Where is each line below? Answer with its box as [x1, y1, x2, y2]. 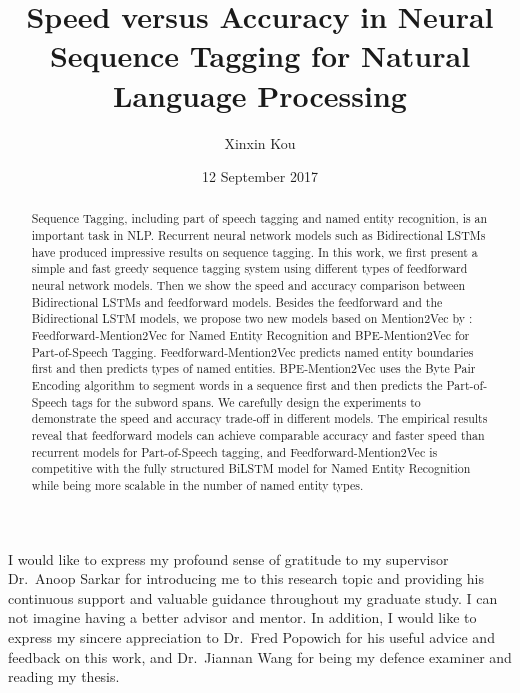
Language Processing [113, 74, 407, 115]
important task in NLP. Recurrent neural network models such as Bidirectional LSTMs [31, 227, 486, 244]
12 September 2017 [202, 166, 318, 187]
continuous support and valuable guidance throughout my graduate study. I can [8, 587, 498, 608]
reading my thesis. [8, 666, 120, 687]
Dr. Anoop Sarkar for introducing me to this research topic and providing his [8, 568, 485, 589]
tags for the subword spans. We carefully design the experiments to [71, 393, 421, 410]
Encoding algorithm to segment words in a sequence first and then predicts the [31, 377, 443, 394]
